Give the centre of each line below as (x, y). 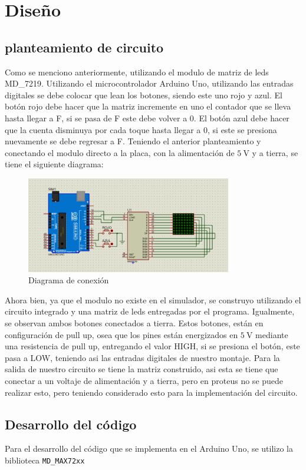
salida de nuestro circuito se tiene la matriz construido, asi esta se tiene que (142, 369)
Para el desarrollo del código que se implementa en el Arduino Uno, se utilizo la (149, 449)
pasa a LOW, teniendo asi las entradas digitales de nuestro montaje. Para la (142, 357)
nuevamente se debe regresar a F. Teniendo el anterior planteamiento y (133, 141)
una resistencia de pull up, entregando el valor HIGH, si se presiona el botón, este (152, 346)
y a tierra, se (275, 152)
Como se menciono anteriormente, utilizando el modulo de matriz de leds (137, 72)
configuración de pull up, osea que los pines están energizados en (121, 334)
